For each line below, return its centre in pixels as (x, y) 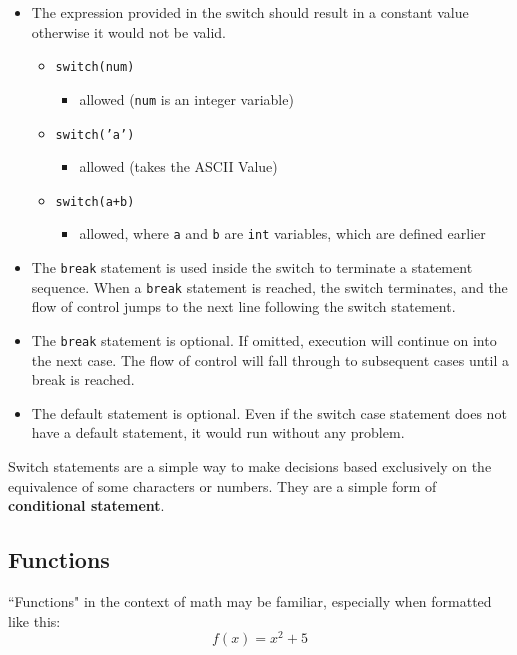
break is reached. (83, 379)
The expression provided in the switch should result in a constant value (250, 12)
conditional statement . (86, 505)
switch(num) (95, 67)
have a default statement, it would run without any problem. (218, 432)
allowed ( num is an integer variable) (186, 98)
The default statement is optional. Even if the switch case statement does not (269, 412)
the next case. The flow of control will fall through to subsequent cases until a (270, 359)
